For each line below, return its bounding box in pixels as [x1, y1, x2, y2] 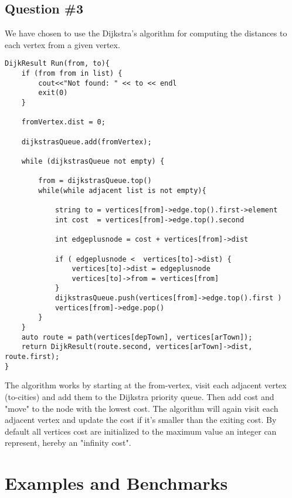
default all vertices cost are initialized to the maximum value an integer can [5, 425, 277, 437]
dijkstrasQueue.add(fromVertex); [21, 137, 152, 146]
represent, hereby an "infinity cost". [5, 436, 131, 449]
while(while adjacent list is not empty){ [38, 186, 206, 195]
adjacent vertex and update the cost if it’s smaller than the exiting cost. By [5, 414, 277, 426]
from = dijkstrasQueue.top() [38, 177, 152, 185]
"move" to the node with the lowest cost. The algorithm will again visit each [5, 402, 279, 414]
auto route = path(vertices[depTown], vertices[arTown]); [21, 333, 253, 341]
